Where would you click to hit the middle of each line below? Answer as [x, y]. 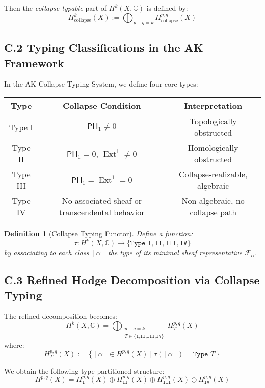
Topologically [213, 121]
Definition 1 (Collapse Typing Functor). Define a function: [99, 233]
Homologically [213, 148]
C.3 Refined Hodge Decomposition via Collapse [132, 280]
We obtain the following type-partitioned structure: [84, 370]
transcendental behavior [102, 212]
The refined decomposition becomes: [61, 316]
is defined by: [167, 8]
